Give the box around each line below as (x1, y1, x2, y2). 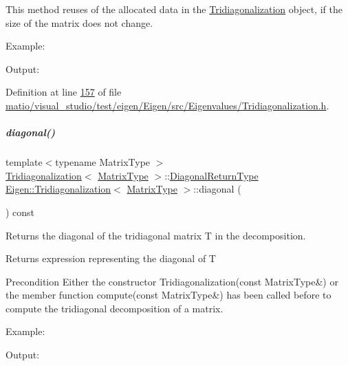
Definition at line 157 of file (6, 85, 122, 99)
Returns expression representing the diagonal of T (6, 251, 216, 266)
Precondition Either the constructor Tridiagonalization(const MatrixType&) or (6, 274, 338, 288)
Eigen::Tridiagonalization (6, 182, 111, 196)
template (6, 155, 43, 169)
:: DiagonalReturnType (164, 168, 259, 182)
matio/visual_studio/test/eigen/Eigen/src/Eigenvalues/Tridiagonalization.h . (6, 98, 329, 112)
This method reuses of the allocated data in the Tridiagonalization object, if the (6, 2, 342, 16)
